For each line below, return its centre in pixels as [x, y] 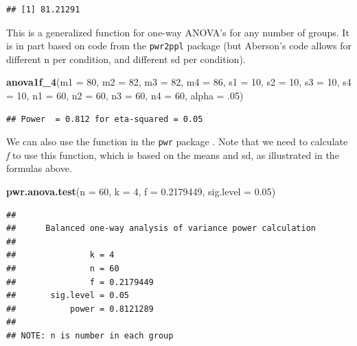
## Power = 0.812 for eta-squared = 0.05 [105, 119]
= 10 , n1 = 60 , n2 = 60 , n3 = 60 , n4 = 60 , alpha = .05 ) [125, 96]
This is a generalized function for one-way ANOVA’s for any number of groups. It [178, 32]
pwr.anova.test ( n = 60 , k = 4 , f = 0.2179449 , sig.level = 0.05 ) [141, 191]
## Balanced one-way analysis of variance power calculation [161, 228]
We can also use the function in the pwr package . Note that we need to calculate [177, 141]
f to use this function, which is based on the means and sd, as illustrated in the [173, 155]
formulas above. [39, 168]
